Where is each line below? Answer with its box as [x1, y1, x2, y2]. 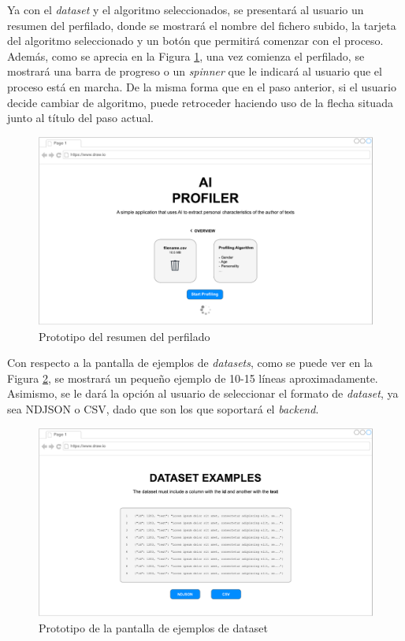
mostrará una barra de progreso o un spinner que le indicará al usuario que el [7, 63, 382, 80]
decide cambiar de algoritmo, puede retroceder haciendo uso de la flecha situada [7, 94, 393, 110]
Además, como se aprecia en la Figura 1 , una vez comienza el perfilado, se [7, 47, 365, 64]
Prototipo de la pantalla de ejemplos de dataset [39, 619, 268, 635]
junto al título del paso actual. [7, 109, 154, 126]
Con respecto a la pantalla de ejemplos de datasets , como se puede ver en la [7, 354, 373, 371]
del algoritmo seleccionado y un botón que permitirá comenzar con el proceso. [7, 32, 384, 49]
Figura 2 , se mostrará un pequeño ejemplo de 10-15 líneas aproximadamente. [7, 369, 378, 386]
